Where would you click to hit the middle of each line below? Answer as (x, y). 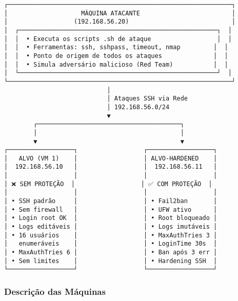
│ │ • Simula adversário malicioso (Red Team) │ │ (116, 64)
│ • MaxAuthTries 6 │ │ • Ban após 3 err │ (111, 253)
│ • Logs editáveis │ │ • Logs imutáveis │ (111, 227)
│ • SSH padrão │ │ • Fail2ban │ (111, 201)
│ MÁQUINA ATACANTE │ (120, 13)
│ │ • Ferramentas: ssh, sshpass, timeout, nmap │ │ (116, 47)
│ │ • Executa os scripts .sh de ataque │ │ (118, 39)
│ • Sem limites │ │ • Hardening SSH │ (111, 261)
